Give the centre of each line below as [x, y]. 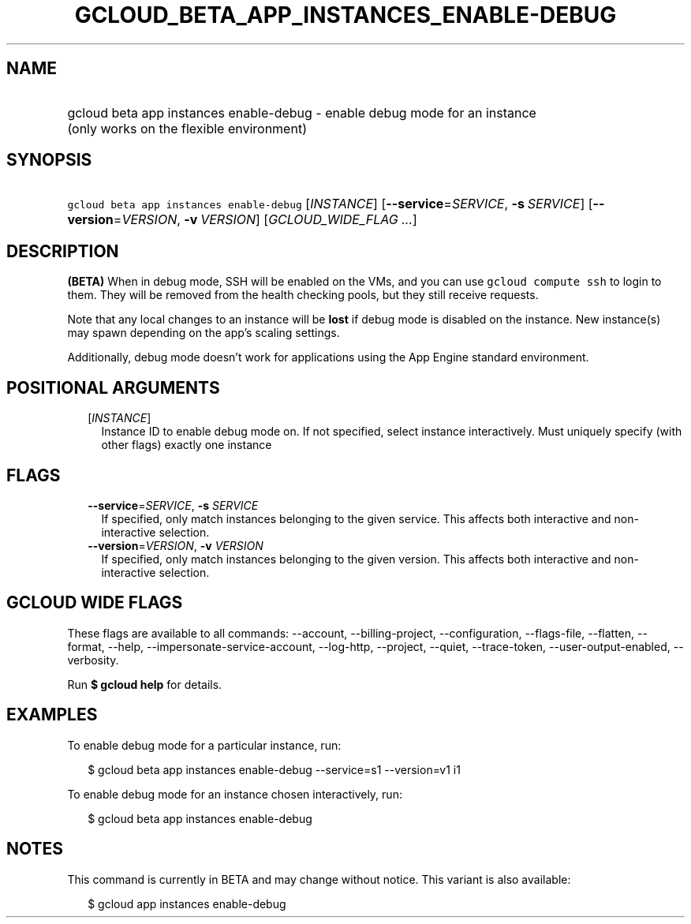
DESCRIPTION [63, 251]
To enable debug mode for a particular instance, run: [204, 745]
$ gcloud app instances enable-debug [187, 903]
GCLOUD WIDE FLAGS [95, 603]
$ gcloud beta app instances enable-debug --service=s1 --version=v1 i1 [274, 769]
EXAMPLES [52, 715]
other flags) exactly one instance [187, 445]
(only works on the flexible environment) [187, 128]
